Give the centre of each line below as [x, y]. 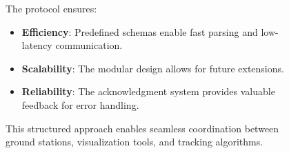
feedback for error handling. [80, 104]
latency [37, 45]
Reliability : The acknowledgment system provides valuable [148, 91]
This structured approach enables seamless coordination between [142, 128]
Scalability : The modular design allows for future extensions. [153, 68]
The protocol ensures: [51, 8]
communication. [89, 45]
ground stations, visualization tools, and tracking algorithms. [134, 142]
